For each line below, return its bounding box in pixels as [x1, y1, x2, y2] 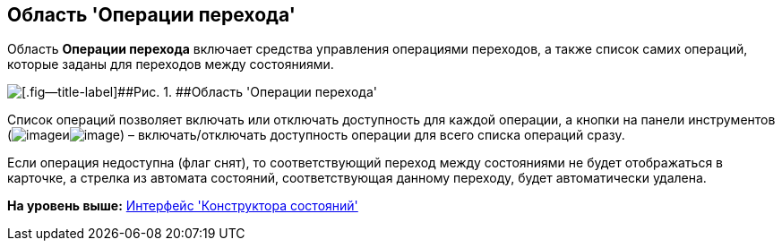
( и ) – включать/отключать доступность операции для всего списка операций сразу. [7, 127, 625, 143]
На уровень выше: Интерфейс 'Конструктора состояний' [7, 198, 358, 214]
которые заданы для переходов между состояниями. [7, 56, 334, 73]
